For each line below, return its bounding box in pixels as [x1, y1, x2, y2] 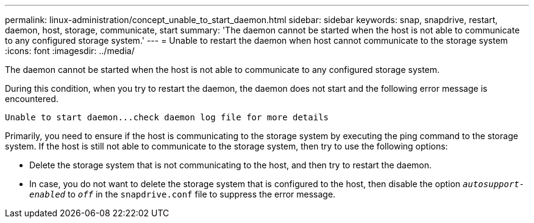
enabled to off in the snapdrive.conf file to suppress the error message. [29, 189, 336, 199]
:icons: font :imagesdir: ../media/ [5, 46, 135, 56]
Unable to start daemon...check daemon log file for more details [5, 112, 329, 122]
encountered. [5, 94, 59, 104]
